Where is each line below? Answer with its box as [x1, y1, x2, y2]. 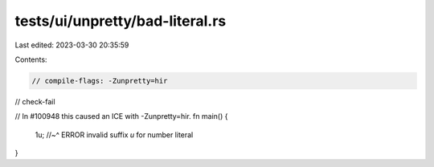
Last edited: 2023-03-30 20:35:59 [14, 40, 129, 50]
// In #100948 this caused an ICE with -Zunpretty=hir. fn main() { [14, 112, 228, 121]
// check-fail [14, 96, 55, 106]
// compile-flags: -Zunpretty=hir [31, 76, 168, 85]
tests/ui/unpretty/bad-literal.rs [14, 12, 227, 30]
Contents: [14, 55, 47, 64]
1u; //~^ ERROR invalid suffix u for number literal [35, 129, 194, 140]
